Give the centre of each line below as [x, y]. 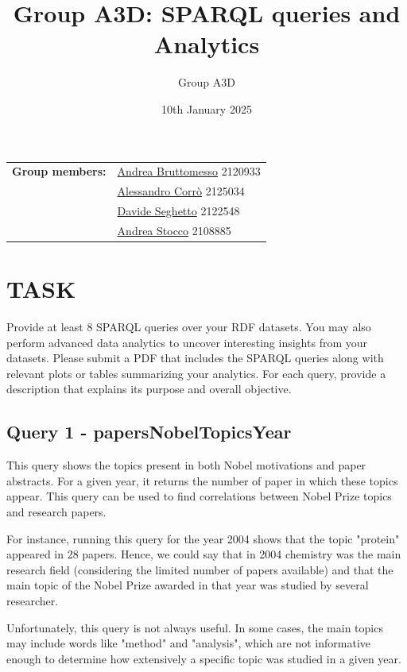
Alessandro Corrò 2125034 [181, 191]
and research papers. [56, 511]
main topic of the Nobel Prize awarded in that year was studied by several [188, 585]
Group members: [59, 171]
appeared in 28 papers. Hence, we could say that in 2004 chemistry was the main [204, 554]
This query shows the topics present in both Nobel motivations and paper [186, 465]
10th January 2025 [207, 108]
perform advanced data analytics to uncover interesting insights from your [187, 342]
